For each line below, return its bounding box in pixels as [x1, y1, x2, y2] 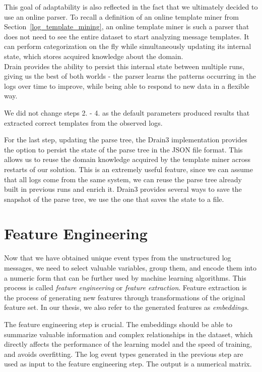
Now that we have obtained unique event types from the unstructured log [4, 252, 231, 263]
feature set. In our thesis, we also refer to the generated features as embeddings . [4, 302, 249, 312]
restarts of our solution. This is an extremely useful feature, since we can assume [4, 164, 253, 174]
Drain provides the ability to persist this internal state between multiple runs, [4, 61, 245, 71]
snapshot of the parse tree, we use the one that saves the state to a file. [4, 193, 224, 204]
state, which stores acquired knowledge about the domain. [4, 50, 183, 61]
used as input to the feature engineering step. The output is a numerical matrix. [4, 358, 252, 369]
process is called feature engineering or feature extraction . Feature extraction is [4, 282, 247, 293]
